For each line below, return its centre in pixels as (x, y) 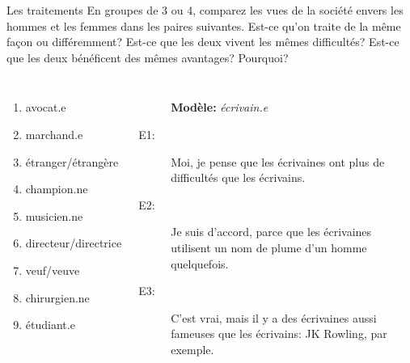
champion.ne (57, 189)
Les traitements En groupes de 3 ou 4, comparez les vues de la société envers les (205, 10)
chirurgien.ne (57, 297)
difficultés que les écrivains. (238, 177)
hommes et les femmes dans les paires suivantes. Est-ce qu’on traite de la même (204, 25)
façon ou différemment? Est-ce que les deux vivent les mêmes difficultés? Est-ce (203, 42)
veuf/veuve (53, 270)
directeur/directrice (74, 243)
